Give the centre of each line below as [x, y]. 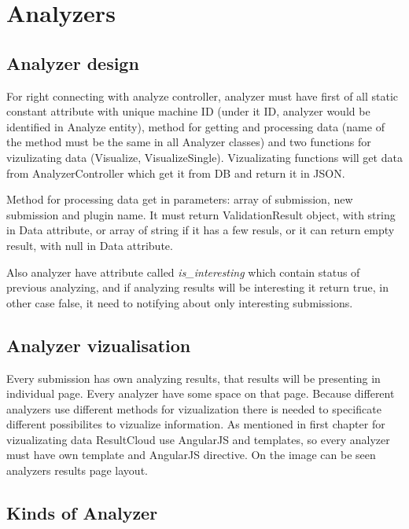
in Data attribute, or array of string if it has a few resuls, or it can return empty [201, 230]
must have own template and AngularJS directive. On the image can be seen [191, 455]
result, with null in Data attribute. [90, 245]
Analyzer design [73, 62]
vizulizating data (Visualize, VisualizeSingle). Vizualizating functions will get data [204, 157]
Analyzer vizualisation [99, 345]
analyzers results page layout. [77, 470]
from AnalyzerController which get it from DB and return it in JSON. [176, 173]
